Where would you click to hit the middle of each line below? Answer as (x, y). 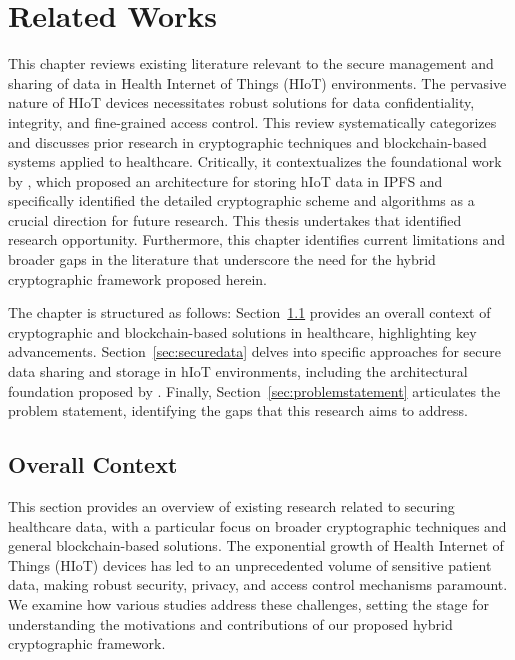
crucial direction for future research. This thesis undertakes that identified (235, 219)
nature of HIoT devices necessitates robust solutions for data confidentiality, (241, 102)
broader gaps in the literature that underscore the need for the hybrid (222, 259)
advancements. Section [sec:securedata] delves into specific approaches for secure (254, 351)
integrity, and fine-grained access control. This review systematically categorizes (252, 121)
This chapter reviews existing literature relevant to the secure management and (251, 63)
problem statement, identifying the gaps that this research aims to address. (238, 410)
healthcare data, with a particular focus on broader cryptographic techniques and (257, 525)
